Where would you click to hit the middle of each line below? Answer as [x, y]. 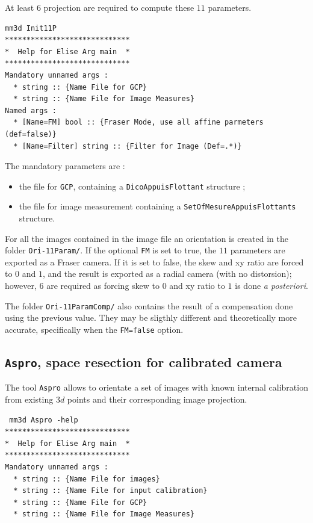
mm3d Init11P [31, 28]
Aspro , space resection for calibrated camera [144, 361]
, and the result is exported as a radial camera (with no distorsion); [167, 274]
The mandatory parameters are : [65, 166]
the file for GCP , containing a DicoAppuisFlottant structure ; [132, 186]
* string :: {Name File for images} [87, 479]
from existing [29, 399]
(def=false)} [31, 134]
